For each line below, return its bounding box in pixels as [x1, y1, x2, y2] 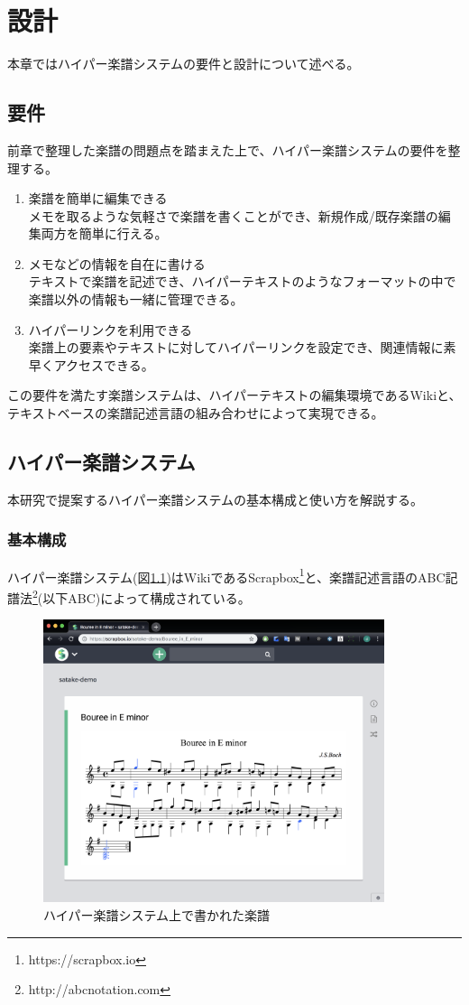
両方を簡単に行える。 [41, 224, 168, 243]
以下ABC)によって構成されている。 [42, 588, 251, 607]
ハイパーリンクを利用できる [28, 320, 192, 339]
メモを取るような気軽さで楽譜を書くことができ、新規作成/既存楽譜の [28, 206, 438, 225]
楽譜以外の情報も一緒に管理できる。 [28, 290, 244, 309]
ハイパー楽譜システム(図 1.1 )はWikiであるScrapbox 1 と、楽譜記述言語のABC [7, 564, 446, 586]
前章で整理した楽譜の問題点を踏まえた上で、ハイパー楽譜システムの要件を [7, 140, 448, 159]
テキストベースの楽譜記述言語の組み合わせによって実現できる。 [7, 404, 384, 423]
